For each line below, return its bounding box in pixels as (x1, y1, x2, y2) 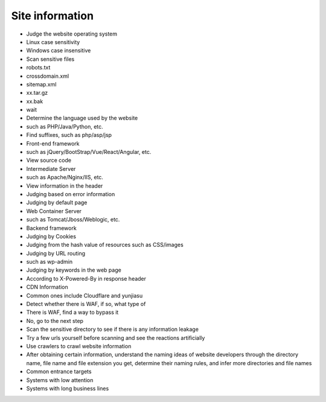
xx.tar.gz (26, 89, 48, 97)
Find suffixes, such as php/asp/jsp (26, 132, 112, 139)
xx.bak (26, 97, 43, 105)
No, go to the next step (26, 317, 84, 324)
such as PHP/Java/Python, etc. (26, 123, 104, 130)
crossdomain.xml (26, 72, 69, 80)
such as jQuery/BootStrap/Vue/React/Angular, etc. (26, 148, 152, 156)
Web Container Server (26, 207, 81, 214)
